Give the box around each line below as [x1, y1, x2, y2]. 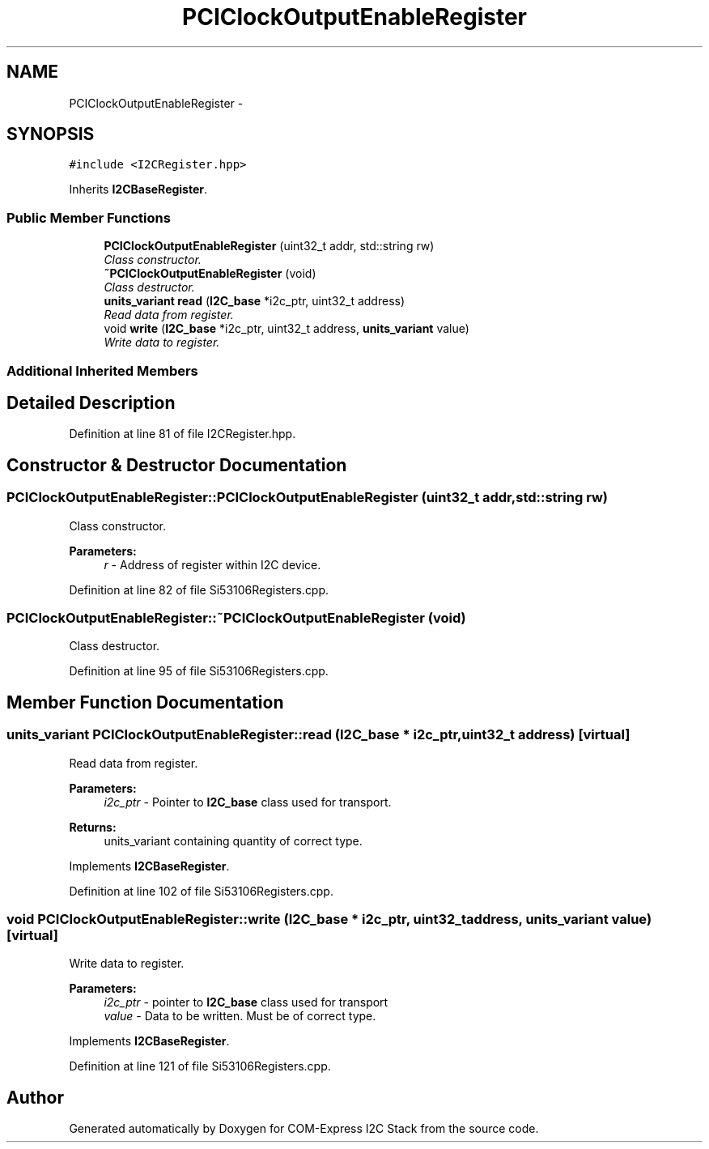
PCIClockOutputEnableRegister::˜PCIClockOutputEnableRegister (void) [6, 610, 466, 626]
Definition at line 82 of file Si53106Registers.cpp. [69, 582, 329, 597]
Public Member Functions [6, 209, 171, 226]
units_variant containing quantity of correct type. [104, 833, 363, 848]
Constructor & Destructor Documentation [6, 454, 347, 475]
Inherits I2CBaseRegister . [69, 182, 208, 197]
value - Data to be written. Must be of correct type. [104, 1009, 376, 1023]
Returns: [69, 819, 117, 834]
